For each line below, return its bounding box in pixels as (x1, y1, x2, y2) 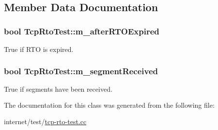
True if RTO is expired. (4, 44, 74, 54)
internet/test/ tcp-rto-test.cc (4, 116, 87, 126)
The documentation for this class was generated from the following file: (4, 100, 215, 110)
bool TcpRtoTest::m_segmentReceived (4, 65, 158, 77)
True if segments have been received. (4, 83, 112, 94)
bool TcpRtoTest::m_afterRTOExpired (4, 25, 159, 37)
